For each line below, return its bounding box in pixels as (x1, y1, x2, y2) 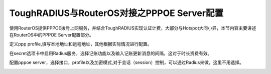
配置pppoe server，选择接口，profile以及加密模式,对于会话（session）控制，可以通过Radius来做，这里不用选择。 (9, 59, 244, 65)
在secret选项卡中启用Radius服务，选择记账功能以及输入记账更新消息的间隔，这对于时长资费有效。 (9, 50, 212, 56)
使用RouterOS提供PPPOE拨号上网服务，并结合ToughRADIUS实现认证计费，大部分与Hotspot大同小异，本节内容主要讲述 (9, 25, 256, 31)
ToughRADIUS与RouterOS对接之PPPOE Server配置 (9, 7, 223, 18)
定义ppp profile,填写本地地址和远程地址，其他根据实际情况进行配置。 (9, 41, 152, 47)
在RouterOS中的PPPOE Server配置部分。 (9, 31, 94, 37)
